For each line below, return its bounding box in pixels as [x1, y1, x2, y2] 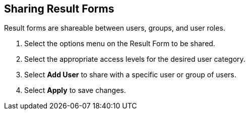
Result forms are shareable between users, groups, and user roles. [4, 24, 225, 33]
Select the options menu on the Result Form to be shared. [24, 39, 215, 48]
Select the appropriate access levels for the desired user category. [24, 55, 245, 64]
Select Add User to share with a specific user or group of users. [24, 70, 236, 79]
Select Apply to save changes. [24, 86, 126, 95]
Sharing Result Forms [4, 3, 114, 15]
